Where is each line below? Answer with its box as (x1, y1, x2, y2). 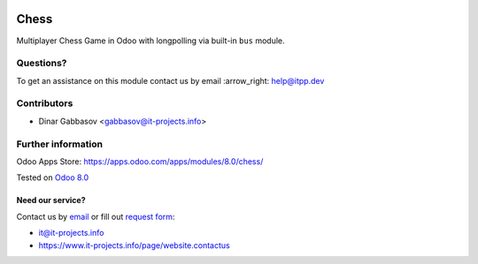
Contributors (16, 97, 73, 109)
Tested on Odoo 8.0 (16, 172, 89, 183)
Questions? (16, 57, 67, 70)
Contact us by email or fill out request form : (16, 211, 175, 222)
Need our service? (16, 195, 86, 206)
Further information (16, 138, 104, 150)
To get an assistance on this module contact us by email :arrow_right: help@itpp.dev (16, 75, 325, 86)
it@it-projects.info (38, 228, 104, 238)
